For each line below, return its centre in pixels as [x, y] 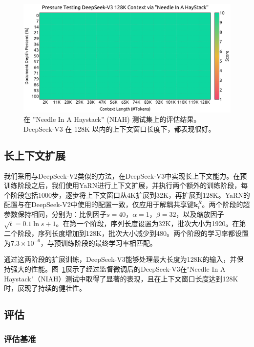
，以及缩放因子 [200, 214]
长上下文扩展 [35, 155]
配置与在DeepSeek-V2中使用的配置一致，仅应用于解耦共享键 [99, 204]
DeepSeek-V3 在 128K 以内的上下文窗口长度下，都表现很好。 [119, 128]
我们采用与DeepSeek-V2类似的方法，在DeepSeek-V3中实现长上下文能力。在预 [126, 175]
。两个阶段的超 [226, 204]
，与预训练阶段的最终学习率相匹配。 [98, 243]
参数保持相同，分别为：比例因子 [55, 214]
